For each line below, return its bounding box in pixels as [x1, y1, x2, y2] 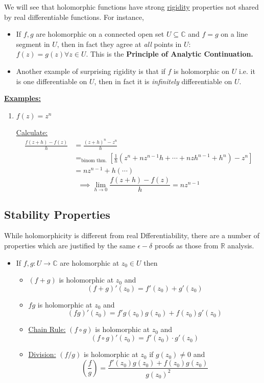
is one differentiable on [16, 75, 87, 86]
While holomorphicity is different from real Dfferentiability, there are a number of [4, 230, 259, 241]
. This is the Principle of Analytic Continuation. [86, 48, 253, 59]
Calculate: [16, 126, 48, 137]
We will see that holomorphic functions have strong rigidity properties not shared [4, 2, 259, 12]
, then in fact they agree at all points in [57, 38, 182, 49]
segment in [16, 38, 50, 49]
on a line [221, 29, 248, 39]
